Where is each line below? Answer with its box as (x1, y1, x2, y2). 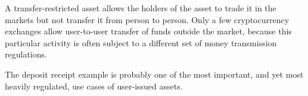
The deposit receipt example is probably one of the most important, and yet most (5, 68, 304, 80)
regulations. (5, 48, 47, 60)
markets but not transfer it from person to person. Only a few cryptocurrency (5, 13, 290, 25)
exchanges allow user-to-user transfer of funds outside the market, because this (5, 25, 292, 37)
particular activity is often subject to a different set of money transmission (5, 36, 277, 49)
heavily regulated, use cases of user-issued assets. (5, 79, 183, 92)
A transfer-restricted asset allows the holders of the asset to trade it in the (5, 2, 276, 14)
